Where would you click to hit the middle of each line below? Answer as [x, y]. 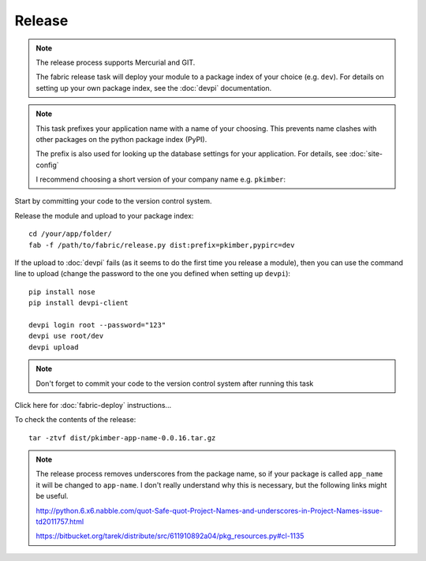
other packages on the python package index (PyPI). [121, 139]
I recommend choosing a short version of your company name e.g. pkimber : [161, 180]
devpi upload [54, 347]
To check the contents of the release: [75, 420]
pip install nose [62, 292]
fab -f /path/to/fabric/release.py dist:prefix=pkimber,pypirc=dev [162, 245]
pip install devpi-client [79, 303]
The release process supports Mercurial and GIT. [116, 62]
